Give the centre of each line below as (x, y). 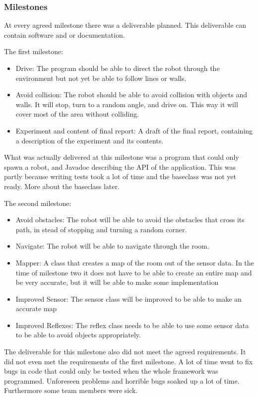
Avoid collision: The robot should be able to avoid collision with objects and (131, 95)
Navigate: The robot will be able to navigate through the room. (112, 246)
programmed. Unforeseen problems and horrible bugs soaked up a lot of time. (122, 380)
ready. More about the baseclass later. (62, 186)
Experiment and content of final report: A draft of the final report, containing (134, 130)
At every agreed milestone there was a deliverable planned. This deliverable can (125, 25)
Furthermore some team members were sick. (71, 390)
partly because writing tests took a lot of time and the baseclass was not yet (120, 176)
